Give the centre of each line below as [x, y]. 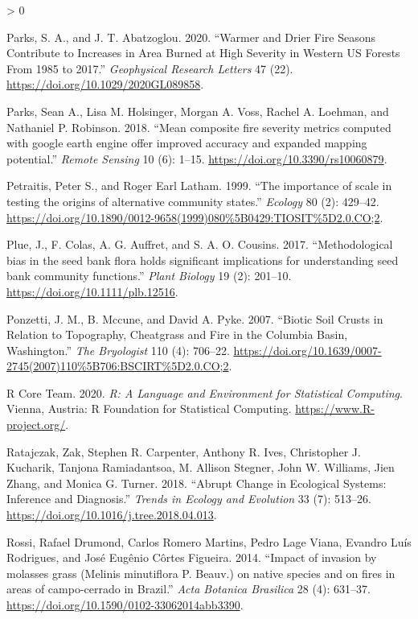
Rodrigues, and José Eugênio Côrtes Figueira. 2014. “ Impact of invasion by [192, 557]
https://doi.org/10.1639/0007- [307, 350]
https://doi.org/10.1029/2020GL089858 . [105, 84]
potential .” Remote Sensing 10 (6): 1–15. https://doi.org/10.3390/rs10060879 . [197, 158]
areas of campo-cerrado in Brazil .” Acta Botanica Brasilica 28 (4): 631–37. [189, 589]
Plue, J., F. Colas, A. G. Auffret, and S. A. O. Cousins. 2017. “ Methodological [200, 244]
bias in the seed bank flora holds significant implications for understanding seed [203, 260]
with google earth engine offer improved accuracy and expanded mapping [187, 143]
